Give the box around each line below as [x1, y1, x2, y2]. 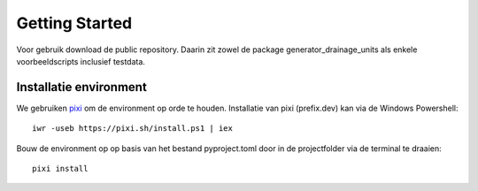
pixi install [32, 164, 89, 174]
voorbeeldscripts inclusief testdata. [16, 56, 146, 66]
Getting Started [16, 13, 133, 33]
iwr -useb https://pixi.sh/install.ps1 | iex [32, 124, 234, 134]
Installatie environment [16, 80, 148, 95]
